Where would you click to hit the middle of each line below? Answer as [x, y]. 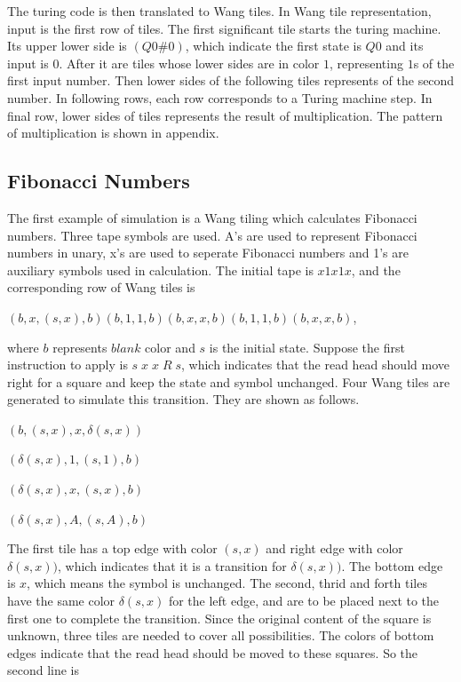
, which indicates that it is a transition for [172, 565]
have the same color [61, 601]
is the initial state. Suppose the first [307, 347]
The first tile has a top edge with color [112, 548]
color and [170, 347]
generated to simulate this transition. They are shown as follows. [183, 399]
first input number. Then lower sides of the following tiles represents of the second [231, 80]
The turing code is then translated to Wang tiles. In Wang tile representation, [219, 11]
